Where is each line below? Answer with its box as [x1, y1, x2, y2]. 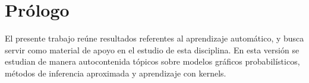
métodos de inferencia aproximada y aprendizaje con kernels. [5, 66, 226, 79]
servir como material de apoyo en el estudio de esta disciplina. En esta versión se [5, 43, 299, 56]
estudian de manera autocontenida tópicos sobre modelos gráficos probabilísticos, [5, 55, 300, 68]
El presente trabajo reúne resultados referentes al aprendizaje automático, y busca [5, 32, 304, 44]
